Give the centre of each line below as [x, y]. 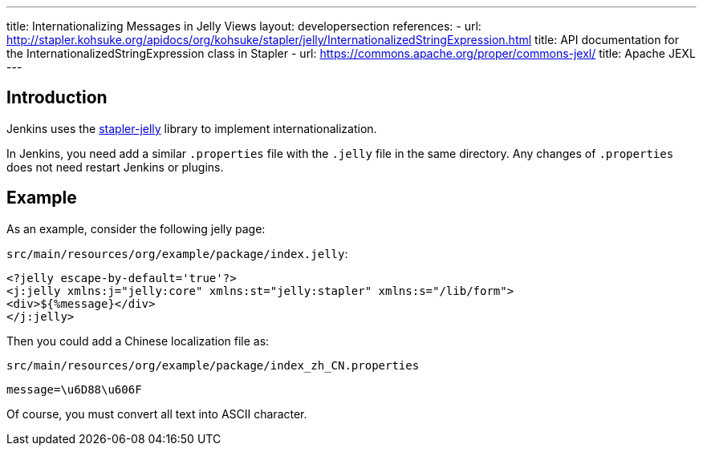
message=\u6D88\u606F [74, 389]
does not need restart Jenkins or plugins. [115, 167]
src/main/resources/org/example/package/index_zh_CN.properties [213, 365]
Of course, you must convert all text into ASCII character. [157, 414]
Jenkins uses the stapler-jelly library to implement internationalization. [192, 128]
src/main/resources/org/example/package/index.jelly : [177, 253]
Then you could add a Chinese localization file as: [138, 341]
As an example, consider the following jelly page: [136, 228]
